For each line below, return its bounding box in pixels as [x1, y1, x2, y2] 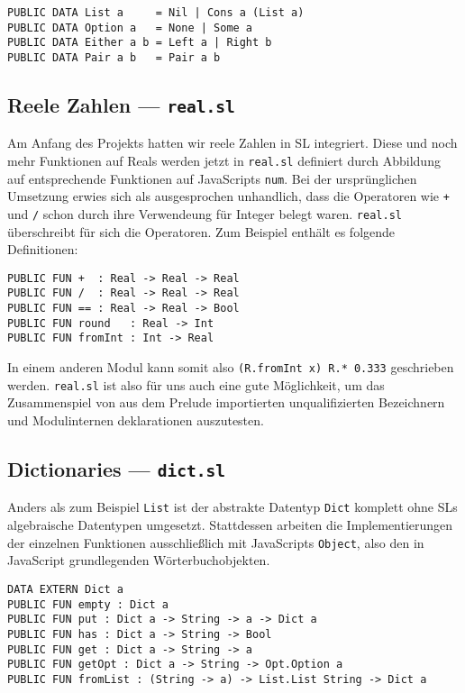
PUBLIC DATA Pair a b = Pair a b [7, 50, 221, 64]
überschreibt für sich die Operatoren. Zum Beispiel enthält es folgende [7, 222, 396, 241]
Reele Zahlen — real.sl [7, 91, 235, 119]
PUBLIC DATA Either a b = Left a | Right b [7, 36, 272, 50]
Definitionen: [7, 240, 78, 259]
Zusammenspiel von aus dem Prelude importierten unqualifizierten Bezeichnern [7, 393, 445, 412]
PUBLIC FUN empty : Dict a [7, 597, 169, 611]
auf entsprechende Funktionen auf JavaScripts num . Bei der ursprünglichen [7, 169, 417, 187]
